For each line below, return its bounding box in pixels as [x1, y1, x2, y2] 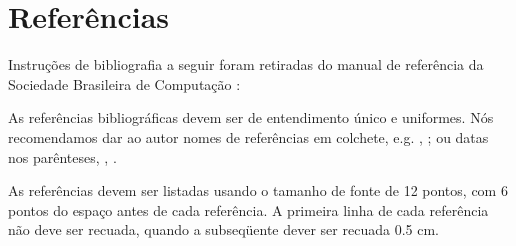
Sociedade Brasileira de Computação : [8, 73, 241, 94]
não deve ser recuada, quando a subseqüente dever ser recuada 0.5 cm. [8, 219, 439, 240]
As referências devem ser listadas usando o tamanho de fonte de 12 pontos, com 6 [8, 180, 508, 201]
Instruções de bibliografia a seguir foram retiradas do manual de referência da [8, 54, 484, 75]
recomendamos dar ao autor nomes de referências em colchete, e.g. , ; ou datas [8, 126, 489, 147]
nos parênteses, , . [8, 146, 117, 167]
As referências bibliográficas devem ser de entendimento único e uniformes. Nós [8, 107, 494, 128]
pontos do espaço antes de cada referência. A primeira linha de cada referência [8, 199, 489, 220]
